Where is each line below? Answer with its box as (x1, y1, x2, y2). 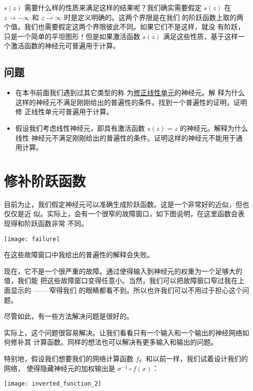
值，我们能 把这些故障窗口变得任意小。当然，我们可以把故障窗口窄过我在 (4, 275, 238, 286)
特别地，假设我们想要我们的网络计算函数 (4, 353, 133, 364)
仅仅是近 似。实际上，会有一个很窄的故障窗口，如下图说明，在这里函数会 (4, 208, 238, 219)
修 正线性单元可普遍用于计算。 (15, 106, 113, 117)
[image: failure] (4, 235, 60, 243)
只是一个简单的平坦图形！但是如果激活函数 (4, 31, 140, 41)
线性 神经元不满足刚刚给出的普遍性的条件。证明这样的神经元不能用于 (15, 132, 236, 143)
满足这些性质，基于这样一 (163, 31, 245, 41)
